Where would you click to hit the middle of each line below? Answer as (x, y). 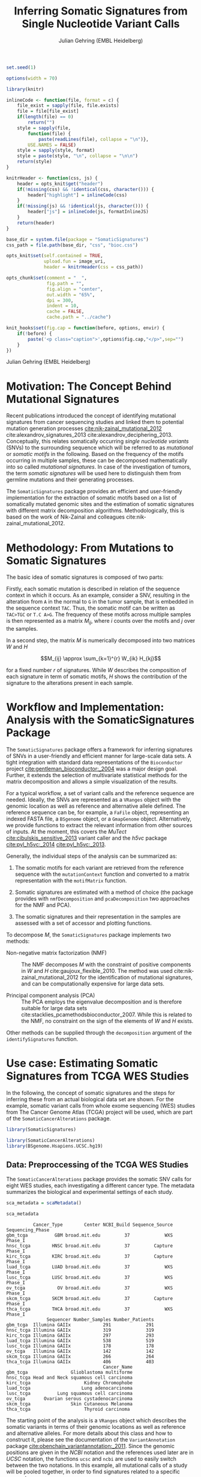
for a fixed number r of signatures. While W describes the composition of (97, 670)
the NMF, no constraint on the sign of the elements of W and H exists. (107, 1021)
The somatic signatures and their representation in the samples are (98, 917)
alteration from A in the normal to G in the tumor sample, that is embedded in (100, 602)
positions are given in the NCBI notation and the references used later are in (100, 1452)
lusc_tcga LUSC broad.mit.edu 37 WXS (89, 1278)
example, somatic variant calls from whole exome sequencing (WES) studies (101, 1105)
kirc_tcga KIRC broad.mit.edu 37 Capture (89, 1257)
